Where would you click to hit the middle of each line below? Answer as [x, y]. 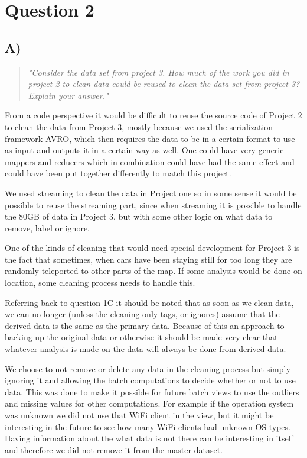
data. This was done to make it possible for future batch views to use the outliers [152, 391]
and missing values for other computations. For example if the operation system [149, 403]
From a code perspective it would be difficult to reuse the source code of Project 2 [153, 115]
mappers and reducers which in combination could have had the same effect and [150, 161]
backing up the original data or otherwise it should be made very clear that [141, 337]
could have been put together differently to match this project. [118, 173]
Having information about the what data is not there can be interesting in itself [149, 438]
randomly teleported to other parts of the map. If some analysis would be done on [153, 271]
